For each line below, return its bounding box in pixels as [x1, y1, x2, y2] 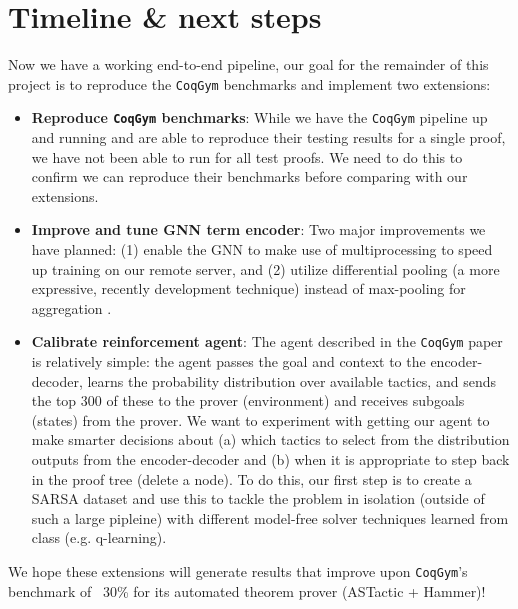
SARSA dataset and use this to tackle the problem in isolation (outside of [31, 488, 485, 509]
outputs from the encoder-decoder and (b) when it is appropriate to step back [31, 449, 510, 469]
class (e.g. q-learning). [31, 527, 167, 548]
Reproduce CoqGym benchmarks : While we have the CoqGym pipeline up [31, 107, 488, 128]
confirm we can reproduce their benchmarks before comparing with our [31, 166, 468, 187]
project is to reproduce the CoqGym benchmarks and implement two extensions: [8, 73, 491, 94]
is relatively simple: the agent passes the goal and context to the [31, 351, 426, 372]
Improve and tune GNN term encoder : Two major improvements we [31, 219, 486, 240]
